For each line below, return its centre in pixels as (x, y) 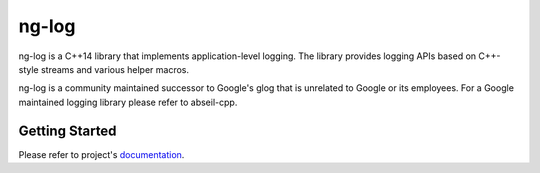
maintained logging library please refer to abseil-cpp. (128, 102)
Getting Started (67, 130)
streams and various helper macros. (115, 69)
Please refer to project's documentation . (101, 154)
